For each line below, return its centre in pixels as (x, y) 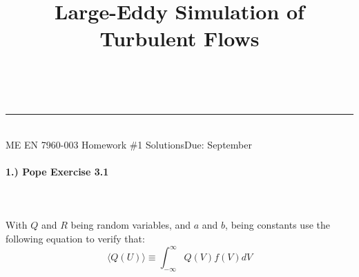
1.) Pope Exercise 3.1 (57, 171)
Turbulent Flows (179, 38)
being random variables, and (131, 225)
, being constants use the (278, 225)
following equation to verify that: (75, 238)
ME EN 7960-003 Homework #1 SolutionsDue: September (129, 144)
